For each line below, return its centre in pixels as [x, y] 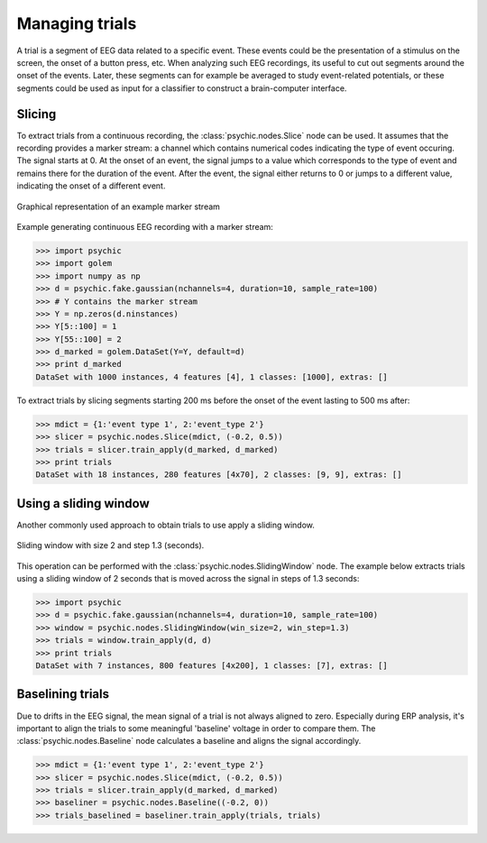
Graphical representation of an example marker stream [119, 206]
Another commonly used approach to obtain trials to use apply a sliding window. [166, 525]
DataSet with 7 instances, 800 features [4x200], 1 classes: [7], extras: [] [211, 666]
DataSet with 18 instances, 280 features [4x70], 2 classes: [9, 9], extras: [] [219, 475]
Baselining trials [63, 694]
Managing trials [77, 23]
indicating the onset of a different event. [91, 186]
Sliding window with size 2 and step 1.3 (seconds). [110, 545]
